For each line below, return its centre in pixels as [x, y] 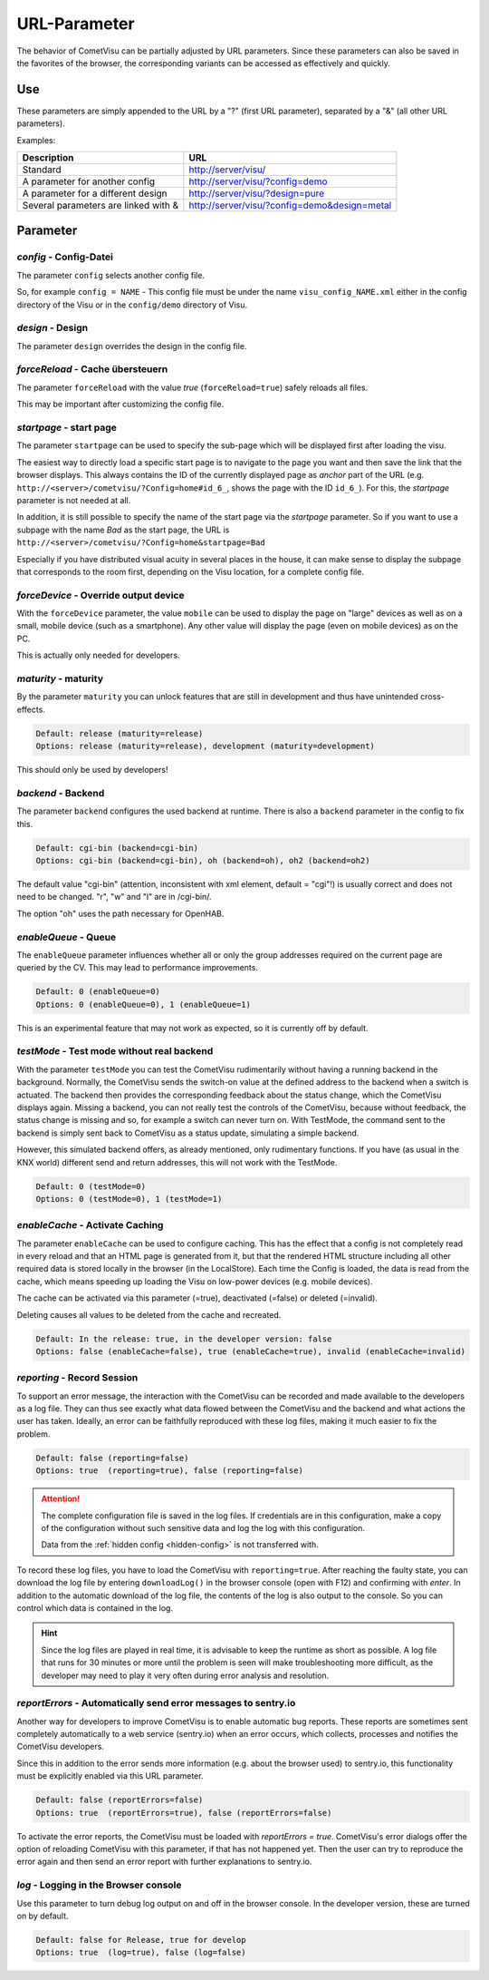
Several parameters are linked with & [101, 206]
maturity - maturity [60, 678]
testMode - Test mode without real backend [115, 1051]
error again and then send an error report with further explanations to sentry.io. [164, 1862]
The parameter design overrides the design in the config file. [132, 346]
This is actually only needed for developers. [98, 655]
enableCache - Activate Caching [90, 1225]
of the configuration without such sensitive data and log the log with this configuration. [203, 1528]
